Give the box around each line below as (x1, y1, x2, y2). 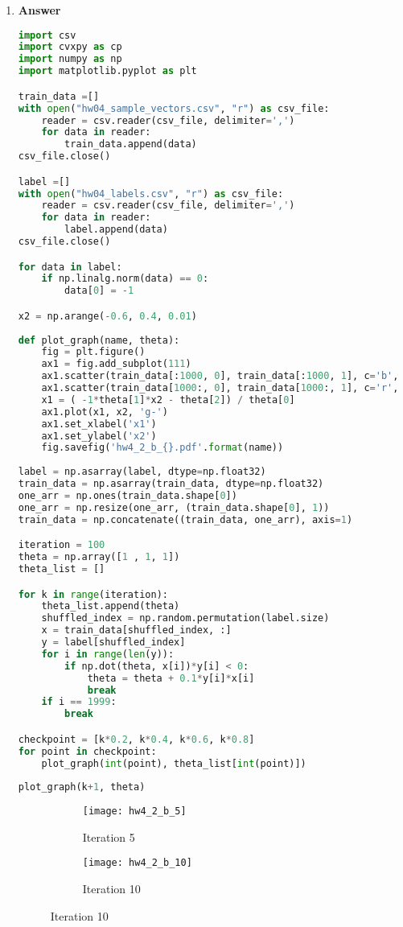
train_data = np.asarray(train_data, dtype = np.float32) (18, 478, 324, 490)
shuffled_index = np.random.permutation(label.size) (41, 612, 330, 624)
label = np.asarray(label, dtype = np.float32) (18, 466, 266, 478)
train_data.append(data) (64, 138, 197, 150)
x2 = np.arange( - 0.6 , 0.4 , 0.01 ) (18, 310, 197, 322)
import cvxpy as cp (18, 41, 122, 53)
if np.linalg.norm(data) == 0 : (41, 273, 209, 285)
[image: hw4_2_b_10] (82, 857, 192, 869)
